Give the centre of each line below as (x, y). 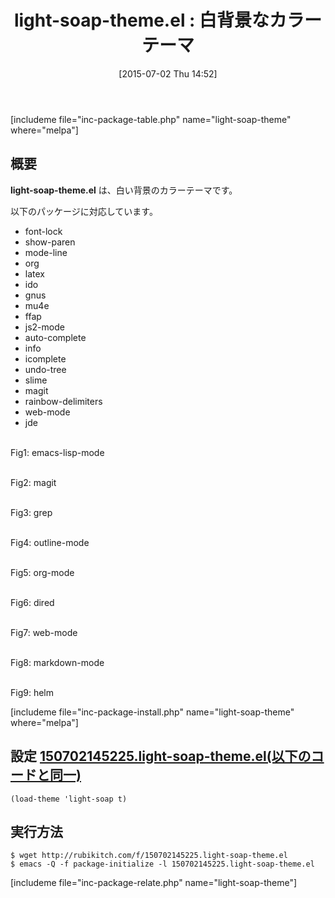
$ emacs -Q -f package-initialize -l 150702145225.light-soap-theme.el (162, 864)
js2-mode (44, 327)
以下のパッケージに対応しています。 (84, 211)
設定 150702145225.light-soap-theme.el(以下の (161, 756)
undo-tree (45, 369)
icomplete (45, 358)
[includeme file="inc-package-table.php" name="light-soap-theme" (151, 119)
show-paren (50, 242)
